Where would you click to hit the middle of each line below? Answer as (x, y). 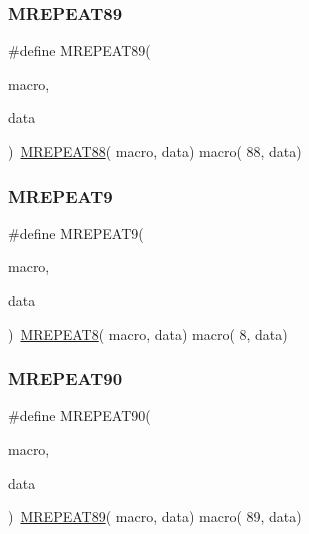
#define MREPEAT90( (79, 415)
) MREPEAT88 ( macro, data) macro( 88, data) (155, 151)
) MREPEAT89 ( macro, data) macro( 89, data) (155, 516)
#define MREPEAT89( (79, 50)
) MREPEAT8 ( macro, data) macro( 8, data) (148, 333)
